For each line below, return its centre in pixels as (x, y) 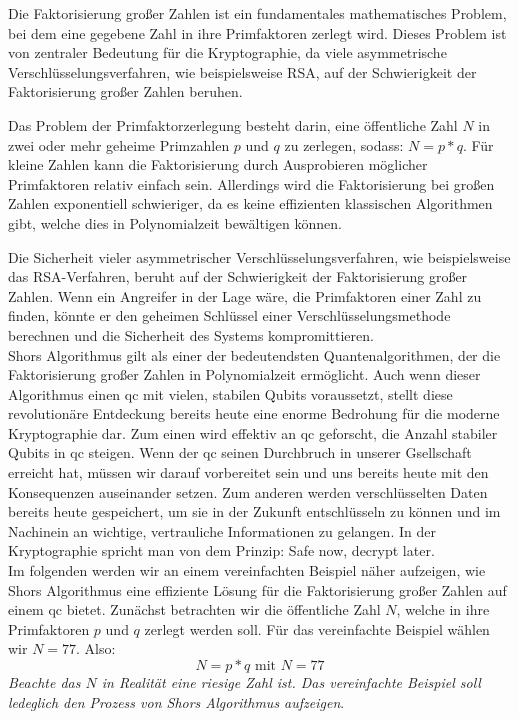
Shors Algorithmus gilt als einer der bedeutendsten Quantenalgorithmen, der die (254, 354)
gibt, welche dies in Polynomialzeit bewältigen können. (175, 222)
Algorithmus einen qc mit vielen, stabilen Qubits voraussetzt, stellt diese (230, 393)
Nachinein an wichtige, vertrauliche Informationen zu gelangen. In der (222, 530)
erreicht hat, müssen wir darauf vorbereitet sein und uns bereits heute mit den (248, 472)
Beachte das (44, 682)
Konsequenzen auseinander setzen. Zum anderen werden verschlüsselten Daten (248, 491)
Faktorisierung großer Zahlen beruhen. (125, 91)
